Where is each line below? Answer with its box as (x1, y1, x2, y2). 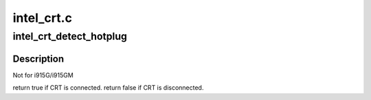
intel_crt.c (12, 10, 72, 25)
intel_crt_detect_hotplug (12, 30, 127, 42)
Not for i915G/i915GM (12, 71, 74, 79)
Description (12, 53, 65, 64)
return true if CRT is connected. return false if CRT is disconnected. (12, 84, 204, 92)
